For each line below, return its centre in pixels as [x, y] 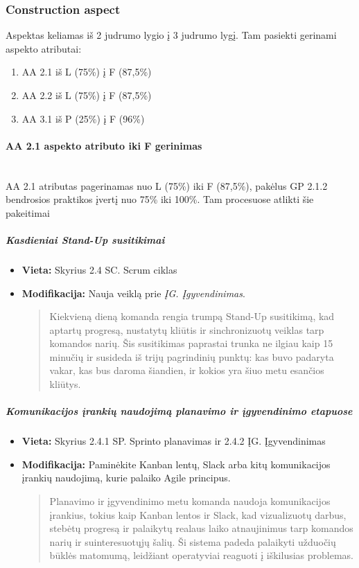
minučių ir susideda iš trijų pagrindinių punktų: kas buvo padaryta [192, 356]
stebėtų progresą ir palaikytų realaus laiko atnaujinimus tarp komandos [201, 528]
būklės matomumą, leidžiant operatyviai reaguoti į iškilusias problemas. [202, 555]
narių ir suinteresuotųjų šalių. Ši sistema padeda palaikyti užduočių [193, 541]
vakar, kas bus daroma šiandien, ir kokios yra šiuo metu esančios [187, 370]
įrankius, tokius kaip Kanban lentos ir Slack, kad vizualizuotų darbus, [198, 514]
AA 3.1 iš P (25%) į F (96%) [83, 118]
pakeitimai [28, 212]
